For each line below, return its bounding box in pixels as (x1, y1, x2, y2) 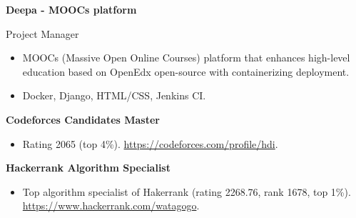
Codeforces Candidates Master (6, 112, 160, 127)
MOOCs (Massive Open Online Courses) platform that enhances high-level (22, 50, 350, 65)
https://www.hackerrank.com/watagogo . (22, 198, 200, 213)
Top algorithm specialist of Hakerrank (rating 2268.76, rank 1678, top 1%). (22, 184, 351, 199)
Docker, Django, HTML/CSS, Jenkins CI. (22, 88, 206, 103)
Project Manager (6, 26, 79, 41)
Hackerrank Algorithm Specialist (6, 160, 171, 175)
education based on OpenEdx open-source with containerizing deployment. (22, 64, 350, 79)
